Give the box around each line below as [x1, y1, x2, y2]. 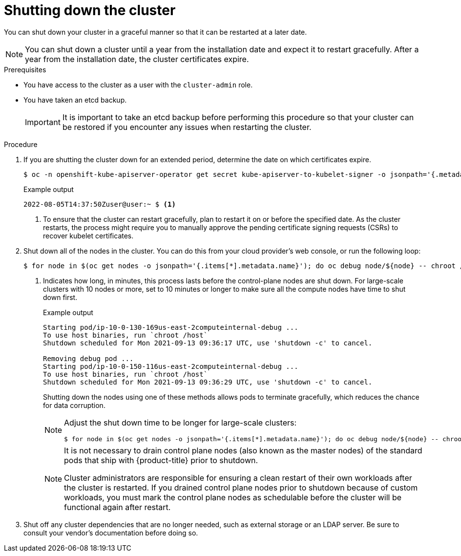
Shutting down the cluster [4, 2, 176, 19]
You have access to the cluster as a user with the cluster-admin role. [23, 80, 253, 89]
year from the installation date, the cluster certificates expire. [25, 54, 249, 64]
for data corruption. [43, 401, 105, 409]
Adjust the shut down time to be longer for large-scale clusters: [64, 417, 297, 428]
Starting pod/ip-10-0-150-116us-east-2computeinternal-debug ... [43, 362, 298, 370]
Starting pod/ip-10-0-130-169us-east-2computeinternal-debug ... [43, 323, 298, 331]
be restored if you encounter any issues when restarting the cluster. [62, 122, 312, 132]
